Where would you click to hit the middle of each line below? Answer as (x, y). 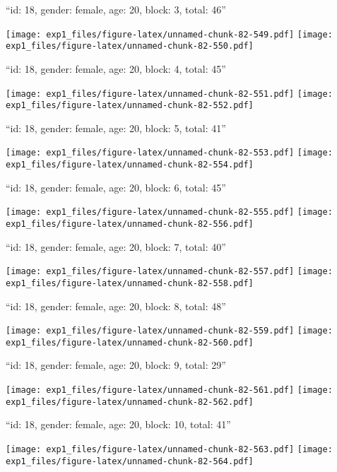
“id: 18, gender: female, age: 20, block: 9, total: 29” (116, 365)
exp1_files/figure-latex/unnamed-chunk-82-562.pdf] (130, 402)
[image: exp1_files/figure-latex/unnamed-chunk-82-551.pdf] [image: (169, 94)
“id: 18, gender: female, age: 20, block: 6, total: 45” (116, 187)
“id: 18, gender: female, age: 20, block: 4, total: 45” (116, 68)
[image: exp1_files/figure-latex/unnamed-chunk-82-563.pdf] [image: (169, 449)
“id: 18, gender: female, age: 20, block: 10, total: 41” (118, 424)
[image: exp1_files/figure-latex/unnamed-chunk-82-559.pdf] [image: (169, 331)
